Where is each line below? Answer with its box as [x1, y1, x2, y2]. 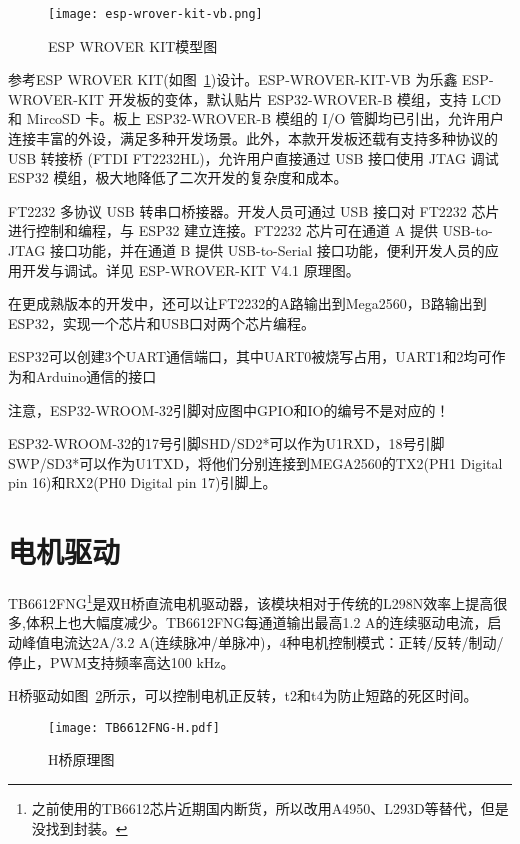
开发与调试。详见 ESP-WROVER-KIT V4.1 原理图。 [21, 259, 360, 280]
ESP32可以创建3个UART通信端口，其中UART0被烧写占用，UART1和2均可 [8, 346, 492, 367]
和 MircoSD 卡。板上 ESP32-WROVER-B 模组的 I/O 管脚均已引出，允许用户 [8, 108, 505, 129]
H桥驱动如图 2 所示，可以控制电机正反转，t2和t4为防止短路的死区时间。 [8, 685, 478, 706]
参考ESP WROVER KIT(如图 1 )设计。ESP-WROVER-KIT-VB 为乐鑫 [8, 69, 458, 90]
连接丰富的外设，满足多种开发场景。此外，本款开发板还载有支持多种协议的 [8, 128, 498, 149]
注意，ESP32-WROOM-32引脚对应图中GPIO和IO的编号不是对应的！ [8, 399, 450, 420]
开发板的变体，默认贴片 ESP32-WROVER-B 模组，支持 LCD [108, 88, 502, 109]
